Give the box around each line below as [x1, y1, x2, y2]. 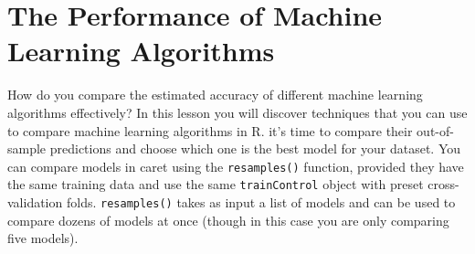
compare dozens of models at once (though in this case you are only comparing [7, 210, 449, 229]
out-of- [417, 121, 454, 140]
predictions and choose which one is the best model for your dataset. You [49, 139, 461, 158]
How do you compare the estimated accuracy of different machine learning [7, 85, 423, 104]
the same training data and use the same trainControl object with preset [7, 175, 424, 194]
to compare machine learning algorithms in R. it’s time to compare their [7, 121, 413, 140]
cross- [427, 175, 459, 194]
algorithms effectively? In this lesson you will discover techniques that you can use [7, 102, 468, 122]
